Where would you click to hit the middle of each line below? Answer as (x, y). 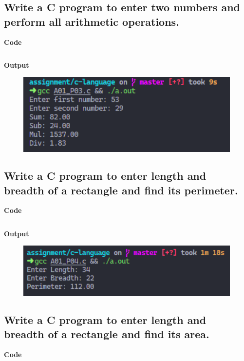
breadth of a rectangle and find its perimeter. (121, 190)
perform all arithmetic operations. (92, 21)
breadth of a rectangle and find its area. (107, 334)
